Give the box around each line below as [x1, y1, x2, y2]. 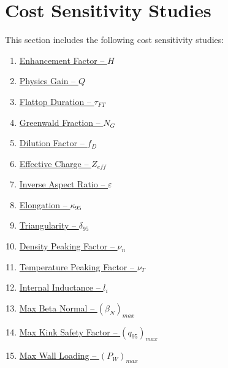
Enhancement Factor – [19, 53, 105, 66]
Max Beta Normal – [19, 301, 95, 314]
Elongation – [19, 198, 67, 211]
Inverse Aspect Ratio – [19, 178, 105, 190]
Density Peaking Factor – [19, 240, 115, 253]
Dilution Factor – [19, 136, 85, 149]
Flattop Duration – [19, 95, 91, 108]
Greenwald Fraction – [19, 115, 101, 128]
